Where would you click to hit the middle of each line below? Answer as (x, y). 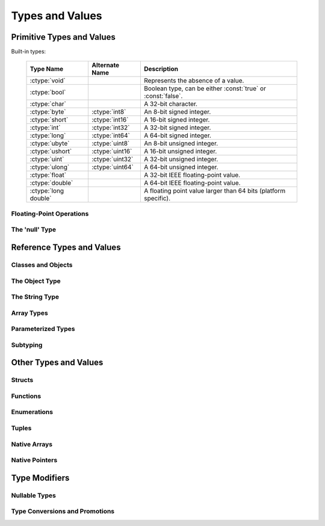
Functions (26, 396)
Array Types (29, 313)
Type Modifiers (40, 478)
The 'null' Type (34, 230)
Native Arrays (32, 444)
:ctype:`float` (48, 175)
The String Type (35, 297)
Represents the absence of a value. (194, 81)
